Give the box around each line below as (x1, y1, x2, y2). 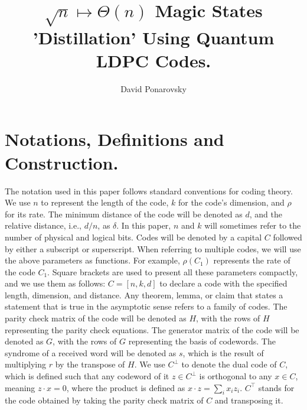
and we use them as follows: (5, 277, 106, 289)
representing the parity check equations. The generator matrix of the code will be (5, 323, 299, 336)
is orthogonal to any (199, 370, 272, 382)
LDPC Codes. (96, 48, 211, 72)
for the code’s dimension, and (178, 196, 285, 209)
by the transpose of (55, 358, 125, 370)
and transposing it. (214, 394, 283, 406)
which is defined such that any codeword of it (5, 370, 169, 382)
